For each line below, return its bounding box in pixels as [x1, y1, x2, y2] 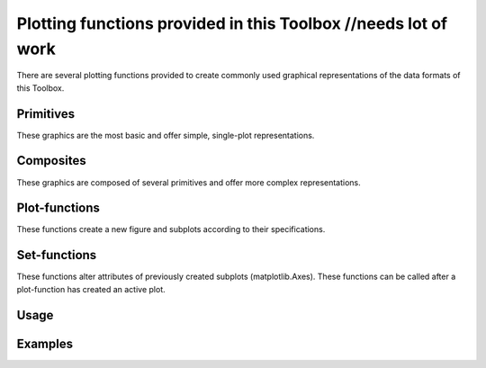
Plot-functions [16, 201, 101, 216]
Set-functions [16, 247, 97, 263]
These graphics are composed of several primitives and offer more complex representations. [16, 176, 362, 188]
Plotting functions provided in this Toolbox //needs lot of [16, 13, 448, 33]
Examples [16, 336, 74, 351]
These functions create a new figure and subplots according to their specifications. [16, 224, 326, 235]
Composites [16, 153, 86, 168]
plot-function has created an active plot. [16, 283, 166, 294]
